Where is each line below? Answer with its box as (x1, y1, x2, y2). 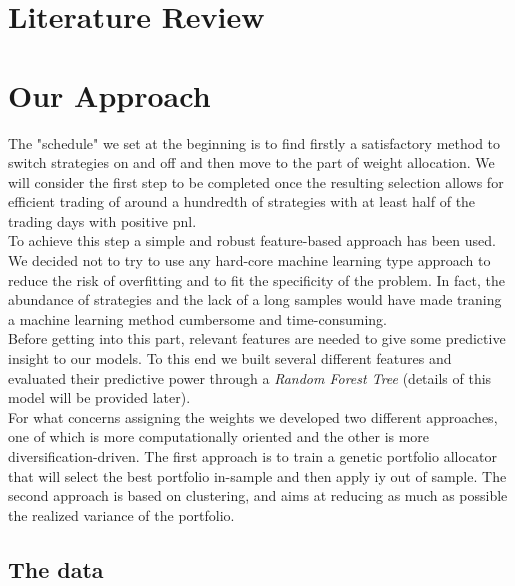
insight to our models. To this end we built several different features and (8, 348, 452, 369)
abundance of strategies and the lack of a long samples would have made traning (8, 289, 502, 310)
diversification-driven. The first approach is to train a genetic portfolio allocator (8, 446, 497, 466)
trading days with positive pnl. (8, 210, 197, 231)
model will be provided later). (8, 387, 191, 408)
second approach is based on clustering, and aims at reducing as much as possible (8, 485, 508, 506)
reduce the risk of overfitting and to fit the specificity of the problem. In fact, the (8, 269, 505, 290)
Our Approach (8, 74, 211, 115)
